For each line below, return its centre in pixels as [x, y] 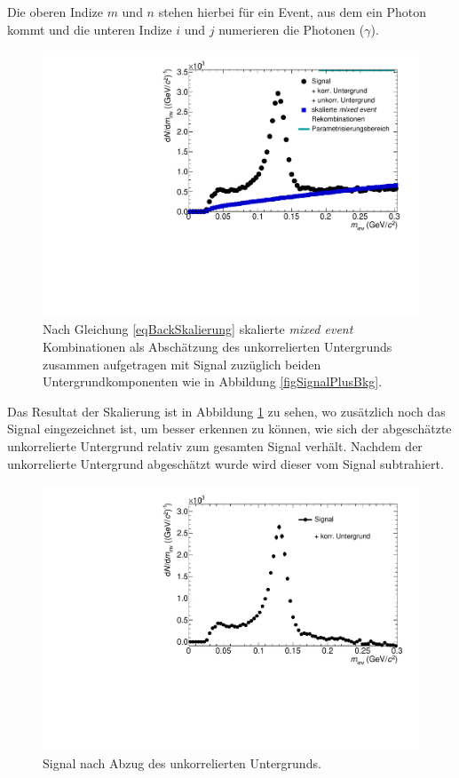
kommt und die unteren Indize [90, 29]
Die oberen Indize [55, 12]
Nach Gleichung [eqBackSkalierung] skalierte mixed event [198, 329]
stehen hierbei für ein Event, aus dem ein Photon [292, 12]
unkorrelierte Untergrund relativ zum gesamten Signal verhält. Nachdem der [215, 446]
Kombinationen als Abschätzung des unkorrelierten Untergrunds [218, 347]
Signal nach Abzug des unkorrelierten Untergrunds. [182, 763]
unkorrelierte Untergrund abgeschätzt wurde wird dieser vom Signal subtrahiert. [226, 463]
